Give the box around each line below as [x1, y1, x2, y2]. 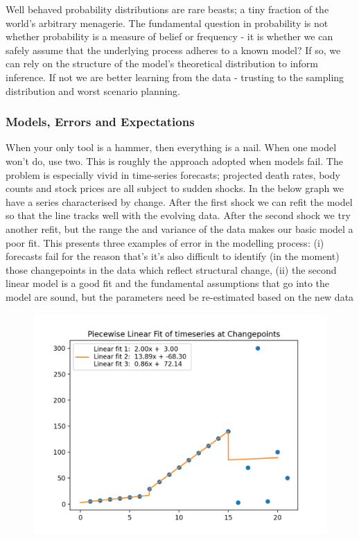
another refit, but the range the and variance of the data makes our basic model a [6, 221, 353, 236]
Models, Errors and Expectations [6, 113, 195, 130]
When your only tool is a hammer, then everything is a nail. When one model [6, 140, 337, 155]
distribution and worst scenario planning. [6, 83, 181, 98]
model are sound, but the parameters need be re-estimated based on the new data [6, 289, 354, 304]
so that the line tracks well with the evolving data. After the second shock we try [6, 208, 351, 223]
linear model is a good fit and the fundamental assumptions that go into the [6, 276, 330, 290]
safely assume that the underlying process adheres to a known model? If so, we [6, 42, 341, 57]
